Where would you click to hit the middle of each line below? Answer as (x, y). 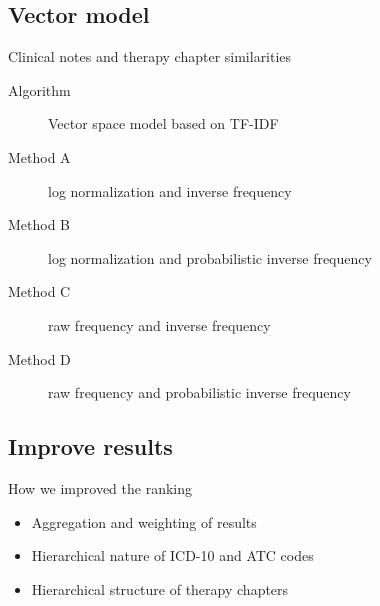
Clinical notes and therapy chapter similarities (150, 56)
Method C (39, 291)
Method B (39, 224)
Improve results (90, 446)
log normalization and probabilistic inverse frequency (210, 257)
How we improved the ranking (100, 487)
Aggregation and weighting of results (144, 521)
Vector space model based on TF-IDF (163, 123)
